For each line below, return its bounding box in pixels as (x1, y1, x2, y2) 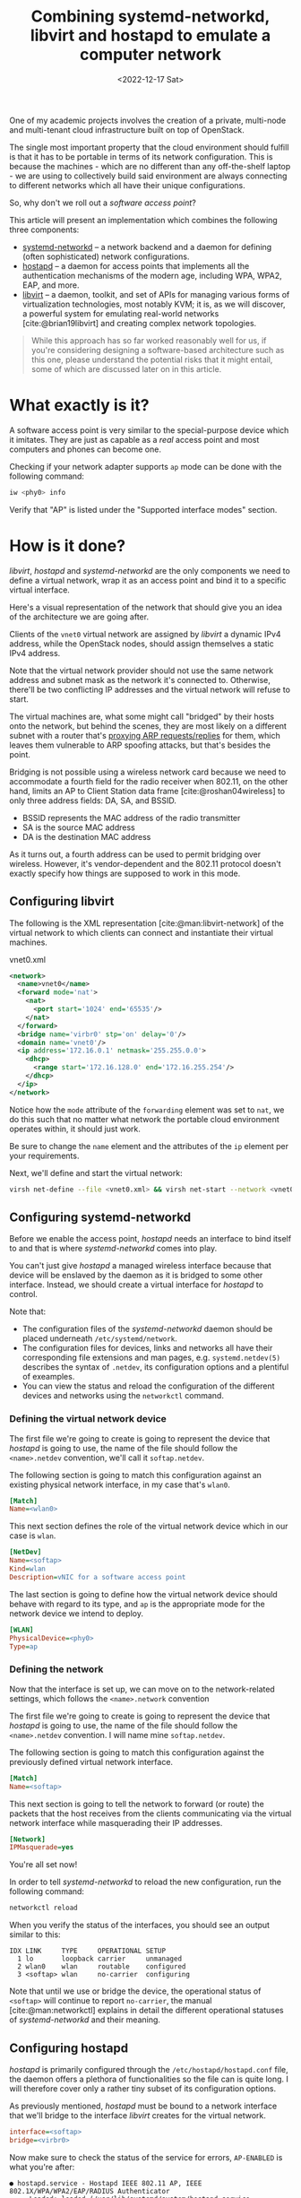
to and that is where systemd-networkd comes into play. (9, 1243, 218, 1254)
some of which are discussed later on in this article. (30, 363, 222, 374)
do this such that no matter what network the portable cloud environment (9, 1113, 279, 1124)
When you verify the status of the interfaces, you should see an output (9, 1920, 271, 1931)
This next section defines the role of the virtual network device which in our (9, 1521, 288, 1532)
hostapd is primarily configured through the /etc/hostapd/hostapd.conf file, (9, 2064, 288, 2074)
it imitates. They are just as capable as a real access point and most (9, 434, 260, 445)
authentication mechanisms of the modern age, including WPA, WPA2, (21, 270, 282, 281)
